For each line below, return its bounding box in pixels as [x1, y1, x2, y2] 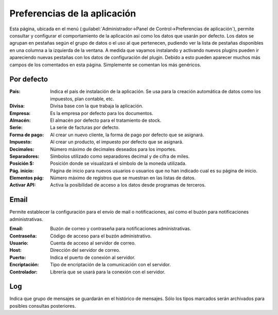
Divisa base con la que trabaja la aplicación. [50, 103, 144, 109]
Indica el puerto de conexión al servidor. [50, 254, 136, 261]
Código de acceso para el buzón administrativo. [50, 233, 152, 239]
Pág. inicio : [9, 168, 34, 174]
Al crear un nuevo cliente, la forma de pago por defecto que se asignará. [50, 132, 204, 138]
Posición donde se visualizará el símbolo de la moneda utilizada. [50, 160, 187, 166]
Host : [9, 247, 22, 253]
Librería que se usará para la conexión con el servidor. [50, 269, 166, 275]
